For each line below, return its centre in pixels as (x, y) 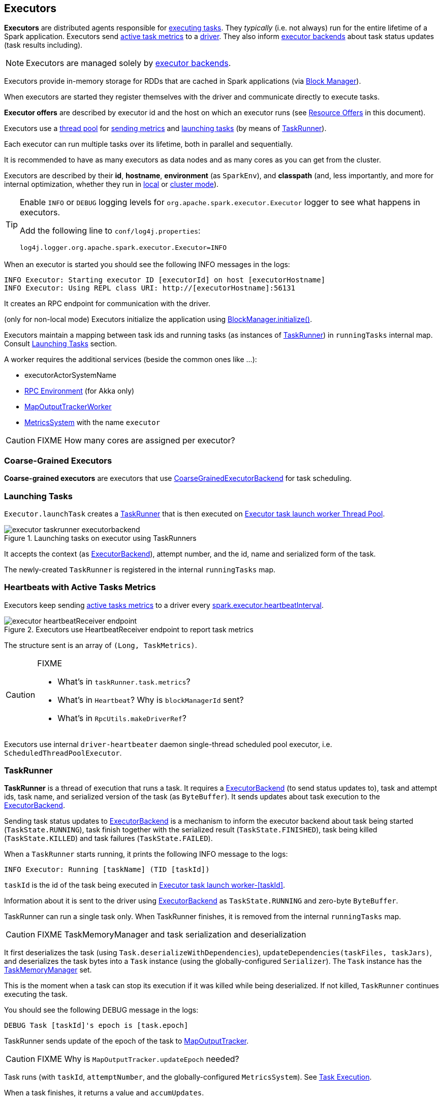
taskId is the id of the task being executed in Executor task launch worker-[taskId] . (145, 885)
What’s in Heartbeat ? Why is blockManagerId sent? (151, 700)
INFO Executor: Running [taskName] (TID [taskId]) (107, 870)
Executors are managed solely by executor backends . (129, 63)
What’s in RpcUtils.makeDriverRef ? (122, 718)
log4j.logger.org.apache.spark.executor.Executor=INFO (123, 248)
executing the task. (36, 994)
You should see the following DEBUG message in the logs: (101, 1010)
